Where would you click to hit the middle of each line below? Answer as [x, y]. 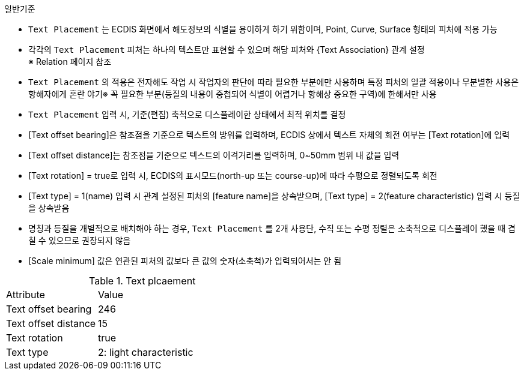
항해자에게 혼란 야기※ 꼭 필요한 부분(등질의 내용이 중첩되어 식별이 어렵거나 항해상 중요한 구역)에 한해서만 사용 [233, 94]
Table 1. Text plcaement [142, 281]
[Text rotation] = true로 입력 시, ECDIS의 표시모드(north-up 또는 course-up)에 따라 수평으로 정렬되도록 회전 [233, 175]
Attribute [26, 295]
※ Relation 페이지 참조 [70, 61]
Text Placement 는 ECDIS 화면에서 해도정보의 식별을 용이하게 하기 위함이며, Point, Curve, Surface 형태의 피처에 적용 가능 [263, 29]
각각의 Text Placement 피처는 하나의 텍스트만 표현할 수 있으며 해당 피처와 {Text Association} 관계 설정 [227, 49]
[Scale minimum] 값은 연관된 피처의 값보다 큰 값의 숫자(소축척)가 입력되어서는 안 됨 [185, 261]
